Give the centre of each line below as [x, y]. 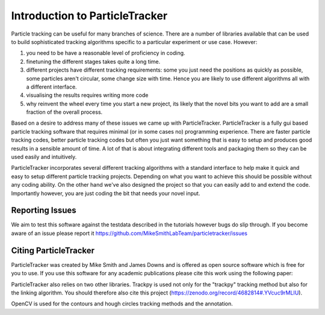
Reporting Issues [44, 211]
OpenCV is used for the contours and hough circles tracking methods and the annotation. [122, 304]
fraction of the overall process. [64, 112]
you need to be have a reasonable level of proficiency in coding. [106, 53]
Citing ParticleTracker [53, 250]
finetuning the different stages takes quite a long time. [93, 61]
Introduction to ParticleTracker [89, 16]
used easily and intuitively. [44, 157]
